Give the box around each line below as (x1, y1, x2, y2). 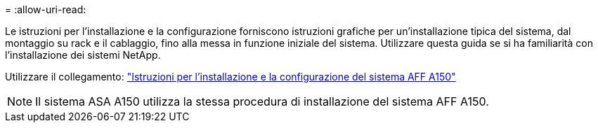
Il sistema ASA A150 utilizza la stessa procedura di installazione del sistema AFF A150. (35, 94, 489, 108)
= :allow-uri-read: (5, 3, 86, 15)
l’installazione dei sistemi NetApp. (5, 49, 161, 61)
